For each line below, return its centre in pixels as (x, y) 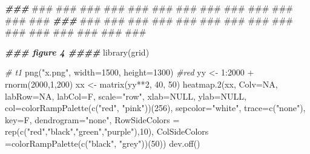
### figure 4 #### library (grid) (77, 52)
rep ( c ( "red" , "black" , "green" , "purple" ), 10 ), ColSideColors (107, 131)
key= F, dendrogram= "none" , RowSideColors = (92, 119)
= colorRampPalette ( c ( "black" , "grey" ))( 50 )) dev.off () (103, 143)
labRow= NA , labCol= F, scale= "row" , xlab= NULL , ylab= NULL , (126, 96)
